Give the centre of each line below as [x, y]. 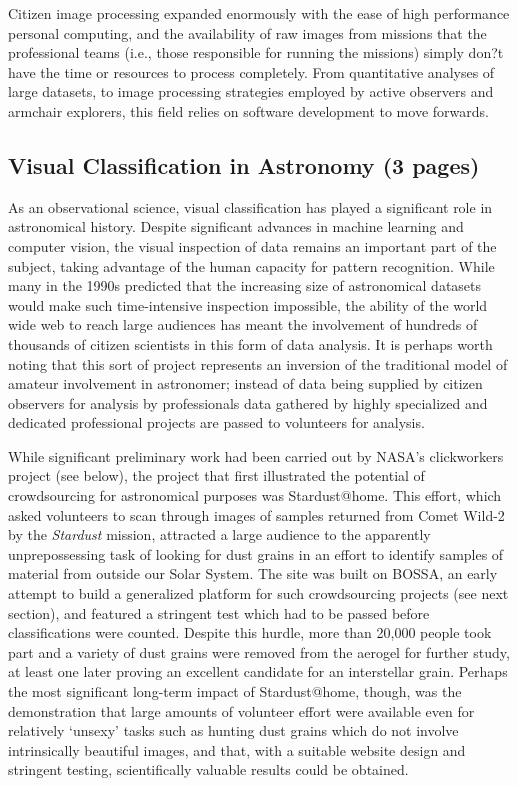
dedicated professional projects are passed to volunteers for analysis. [216, 422]
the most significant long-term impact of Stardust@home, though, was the [235, 691]
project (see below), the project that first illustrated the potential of [216, 475]
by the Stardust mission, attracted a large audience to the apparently [219, 534]
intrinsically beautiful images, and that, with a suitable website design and [237, 749]
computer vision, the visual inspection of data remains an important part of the [252, 245]
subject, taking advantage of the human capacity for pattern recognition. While [251, 265]
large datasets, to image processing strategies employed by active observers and [251, 91]
